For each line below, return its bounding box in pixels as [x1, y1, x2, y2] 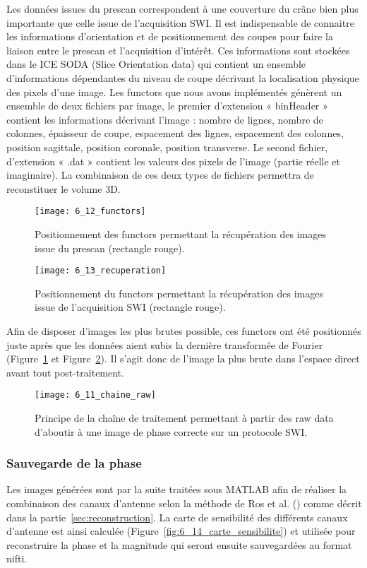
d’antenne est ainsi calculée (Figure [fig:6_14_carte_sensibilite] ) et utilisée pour [6, 523, 356, 538]
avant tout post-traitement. [6, 365, 124, 379]
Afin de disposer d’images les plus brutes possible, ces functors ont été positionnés [6, 324, 361, 338]
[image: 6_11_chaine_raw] [35, 390, 156, 401]
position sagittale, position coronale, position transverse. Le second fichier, [6, 139, 328, 154]
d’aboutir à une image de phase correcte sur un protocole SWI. [35, 424, 308, 439]
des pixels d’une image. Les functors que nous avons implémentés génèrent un [6, 84, 342, 99]
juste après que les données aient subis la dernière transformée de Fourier [6, 337, 323, 352]
